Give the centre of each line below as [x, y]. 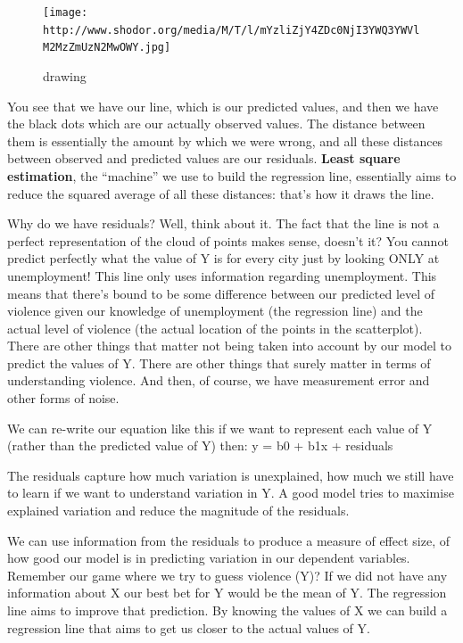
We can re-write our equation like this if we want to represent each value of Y [220, 428]
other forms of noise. [63, 398]
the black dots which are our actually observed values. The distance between [216, 124]
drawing [65, 75]
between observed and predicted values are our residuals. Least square [204, 158]
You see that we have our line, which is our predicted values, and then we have [223, 106]
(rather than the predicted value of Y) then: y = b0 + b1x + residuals [200, 445]
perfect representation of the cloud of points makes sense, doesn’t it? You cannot [228, 240]
